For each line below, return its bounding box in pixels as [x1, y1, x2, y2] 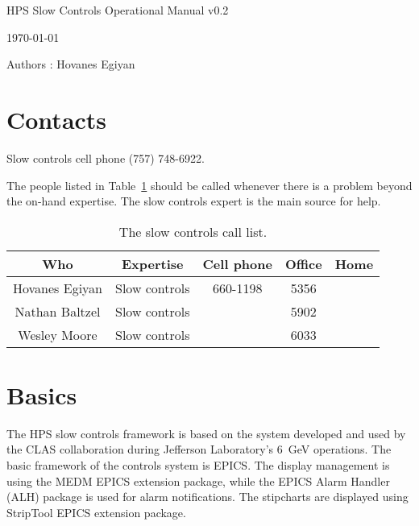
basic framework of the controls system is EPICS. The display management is [6, 457, 390, 473]
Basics [6, 378, 77, 411]
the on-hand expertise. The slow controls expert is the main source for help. [6, 193, 381, 209]
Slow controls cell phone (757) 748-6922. [6, 149, 205, 166]
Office [284, 254, 322, 273]
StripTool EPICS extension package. [6, 503, 186, 520]
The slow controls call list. [118, 222, 268, 241]
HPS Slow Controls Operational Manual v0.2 [6, 2, 229, 18]
